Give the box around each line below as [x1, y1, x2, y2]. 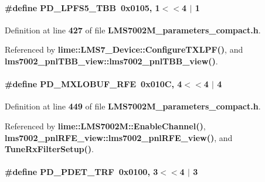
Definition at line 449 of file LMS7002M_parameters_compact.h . [5, 100, 261, 112]
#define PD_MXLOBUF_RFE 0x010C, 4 [5, 78, 182, 90]
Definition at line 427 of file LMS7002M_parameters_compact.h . [5, 23, 261, 36]
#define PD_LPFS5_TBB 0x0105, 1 [5, 1, 160, 13]
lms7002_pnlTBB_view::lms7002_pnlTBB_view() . [5, 54, 218, 67]
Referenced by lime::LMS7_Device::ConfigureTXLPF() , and [5, 43, 243, 56]
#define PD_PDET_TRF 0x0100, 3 [5, 166, 158, 178]
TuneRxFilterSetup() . [5, 143, 94, 155]
